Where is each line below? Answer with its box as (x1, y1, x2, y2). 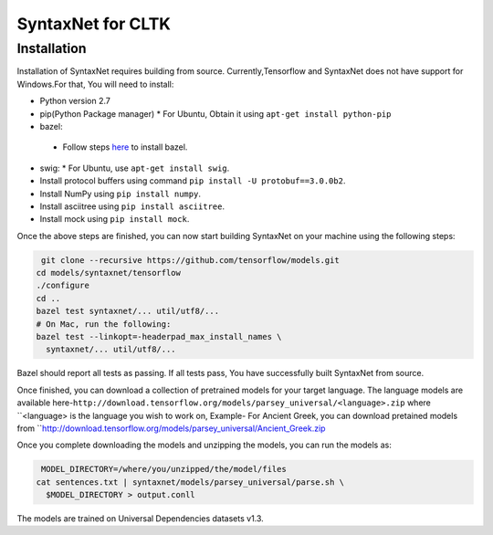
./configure (36, 280, 90, 291)
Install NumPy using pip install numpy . (39, 188, 201, 199)
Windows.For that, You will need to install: (16, 79, 174, 89)
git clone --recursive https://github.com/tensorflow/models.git (41, 255, 340, 265)
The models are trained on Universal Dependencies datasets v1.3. (16, 513, 264, 524)
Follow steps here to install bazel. (62, 142, 188, 152)
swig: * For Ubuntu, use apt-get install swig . (39, 163, 230, 173)
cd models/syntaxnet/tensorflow (36, 267, 182, 278)
